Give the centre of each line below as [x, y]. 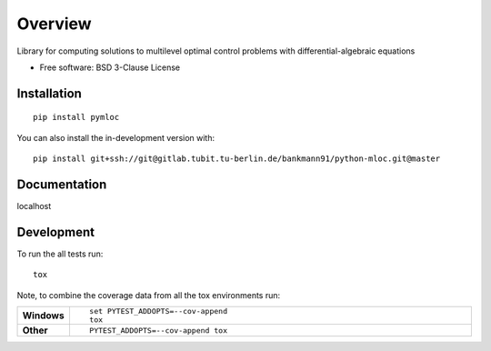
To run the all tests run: [60, 254]
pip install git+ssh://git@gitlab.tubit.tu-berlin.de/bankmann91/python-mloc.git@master [237, 159]
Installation [49, 93]
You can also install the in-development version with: [116, 137]
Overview [54, 24]
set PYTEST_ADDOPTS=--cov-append [158, 311]
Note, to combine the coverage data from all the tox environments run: [149, 295]
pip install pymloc [76, 117]
